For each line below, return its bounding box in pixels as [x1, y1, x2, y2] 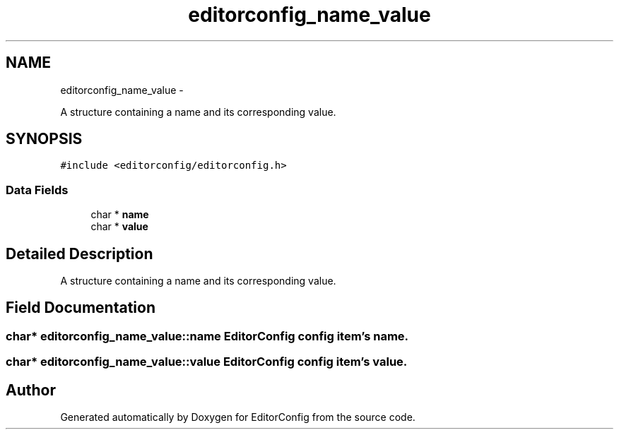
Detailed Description [6, 244, 153, 263]
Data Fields [6, 182, 69, 197]
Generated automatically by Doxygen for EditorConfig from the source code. [60, 411, 415, 424]
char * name [90, 208, 149, 221]
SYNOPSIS [6, 130, 83, 148]
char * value [90, 220, 148, 233]
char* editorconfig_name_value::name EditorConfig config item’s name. [6, 328, 409, 343]
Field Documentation [6, 299, 155, 317]
